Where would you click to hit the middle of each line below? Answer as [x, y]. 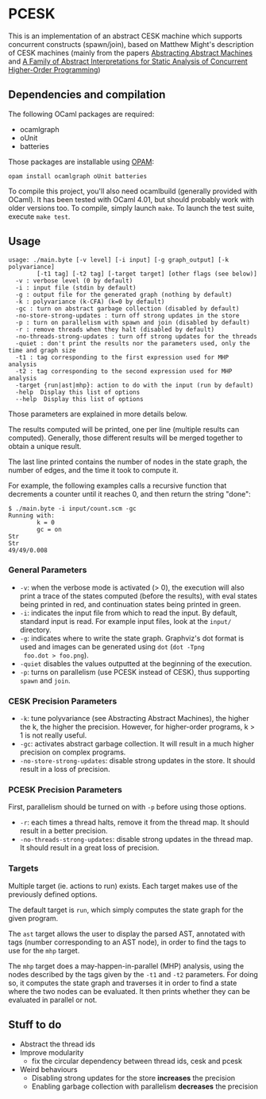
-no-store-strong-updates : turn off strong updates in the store [127, 315]
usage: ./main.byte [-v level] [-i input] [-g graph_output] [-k [118, 259]
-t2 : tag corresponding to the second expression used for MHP [124, 371]
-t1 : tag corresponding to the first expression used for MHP [122, 357]
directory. [35, 629]
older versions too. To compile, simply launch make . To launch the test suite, [132, 208]
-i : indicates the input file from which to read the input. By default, [129, 613]
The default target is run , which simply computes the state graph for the [126, 910]
